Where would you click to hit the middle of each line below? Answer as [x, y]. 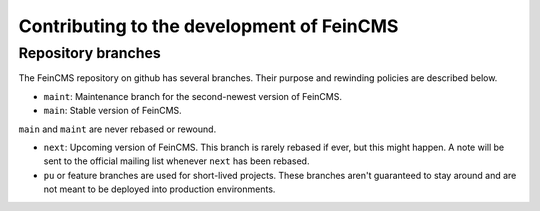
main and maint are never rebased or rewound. [117, 129]
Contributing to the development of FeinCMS [208, 26]
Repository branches [90, 53]
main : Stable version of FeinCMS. [112, 111]
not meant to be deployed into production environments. [159, 189]
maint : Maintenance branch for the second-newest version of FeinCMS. [192, 96]
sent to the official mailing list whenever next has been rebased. [176, 161]
